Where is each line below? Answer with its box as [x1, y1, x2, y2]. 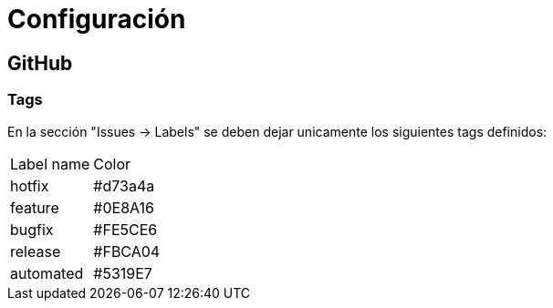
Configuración [7, 4, 186, 35]
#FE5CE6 [93, 220, 158, 239]
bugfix [10, 220, 54, 239]
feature [10, 198, 59, 217]
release [10, 241, 61, 261]
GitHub [7, 51, 73, 75]
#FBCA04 [93, 241, 161, 261]
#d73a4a [93, 176, 155, 195]
